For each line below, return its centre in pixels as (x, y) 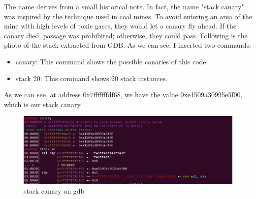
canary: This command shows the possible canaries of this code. (112, 61)
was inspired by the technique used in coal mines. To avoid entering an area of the (128, 16)
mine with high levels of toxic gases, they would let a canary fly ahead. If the (120, 26)
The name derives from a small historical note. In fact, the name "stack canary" (124, 6)
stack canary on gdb (54, 190)
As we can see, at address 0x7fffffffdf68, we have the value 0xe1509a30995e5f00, (123, 95)
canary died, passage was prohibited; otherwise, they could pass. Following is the (126, 35)
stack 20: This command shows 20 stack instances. (91, 78)
